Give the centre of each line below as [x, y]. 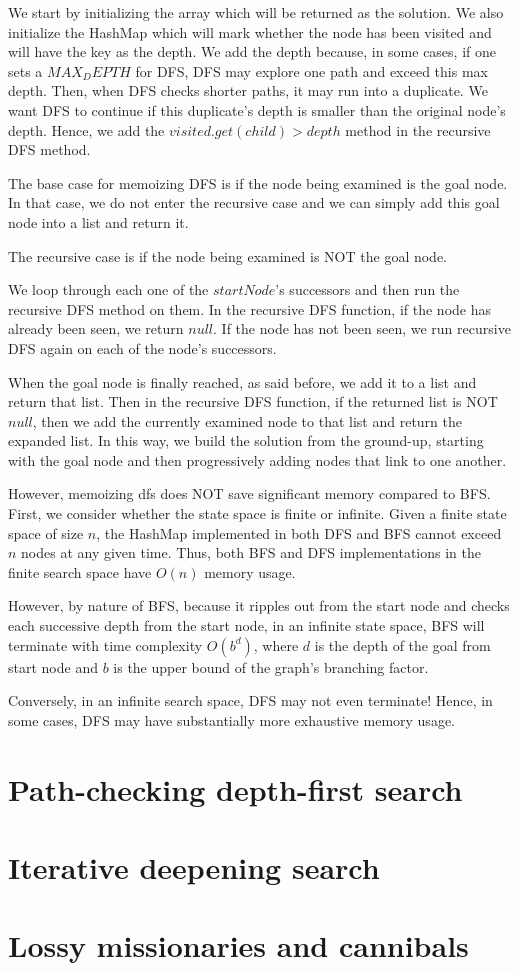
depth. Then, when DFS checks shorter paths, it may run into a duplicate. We [248, 90]
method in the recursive [418, 129]
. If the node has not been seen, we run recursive [362, 328]
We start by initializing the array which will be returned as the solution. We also [256, 12]
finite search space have [80, 571]
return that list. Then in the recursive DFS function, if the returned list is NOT [253, 401]
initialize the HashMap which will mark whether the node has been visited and [250, 31]
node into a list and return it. [98, 221]
